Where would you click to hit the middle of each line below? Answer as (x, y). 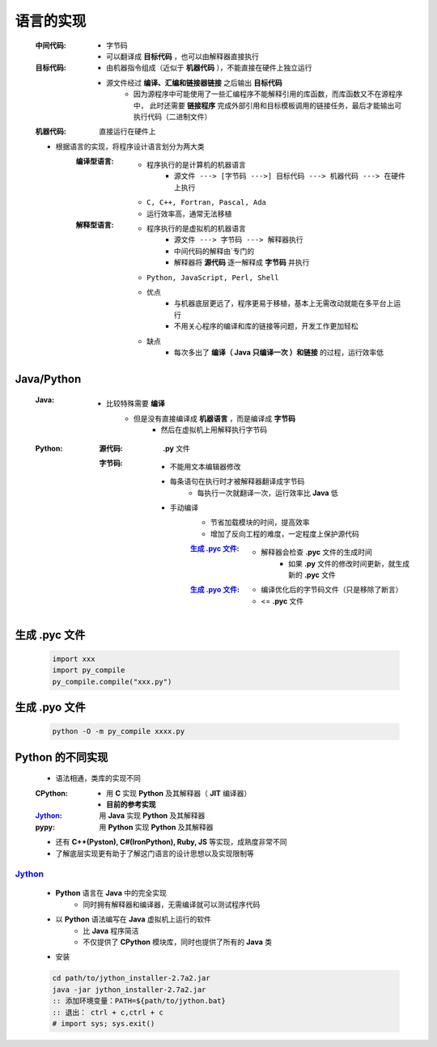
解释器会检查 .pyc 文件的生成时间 (316, 552)
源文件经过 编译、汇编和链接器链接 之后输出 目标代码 (194, 83)
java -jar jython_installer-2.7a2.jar (129, 990)
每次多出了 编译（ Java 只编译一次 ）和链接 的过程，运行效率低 (279, 352)
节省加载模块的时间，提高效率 (260, 523)
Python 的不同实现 (62, 757)
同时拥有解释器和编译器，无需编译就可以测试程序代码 (172, 904)
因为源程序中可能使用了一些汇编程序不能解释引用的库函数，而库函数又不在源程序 (268, 94)
